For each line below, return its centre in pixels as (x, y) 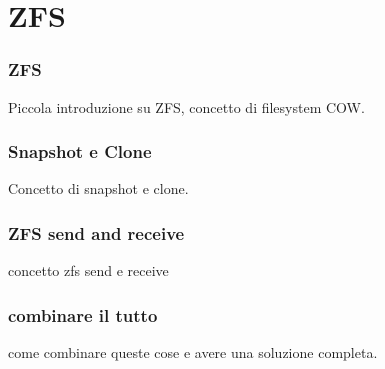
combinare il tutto (83, 314)
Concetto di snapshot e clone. (98, 188)
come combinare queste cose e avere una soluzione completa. (193, 352)
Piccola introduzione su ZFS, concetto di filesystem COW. (186, 106)
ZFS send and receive (96, 232)
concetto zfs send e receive (88, 270)
